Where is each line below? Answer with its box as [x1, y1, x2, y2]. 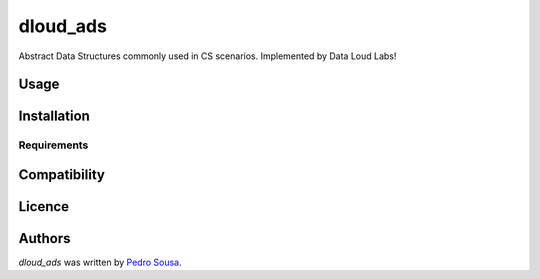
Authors [18, 230, 71, 247]
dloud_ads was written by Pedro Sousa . [18, 256, 182, 269]
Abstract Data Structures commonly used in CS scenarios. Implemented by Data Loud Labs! [18, 50, 397, 62]
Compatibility [18, 166, 105, 183]
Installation [18, 108, 90, 125]
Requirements [18, 138, 89, 152]
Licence [18, 198, 70, 215]
